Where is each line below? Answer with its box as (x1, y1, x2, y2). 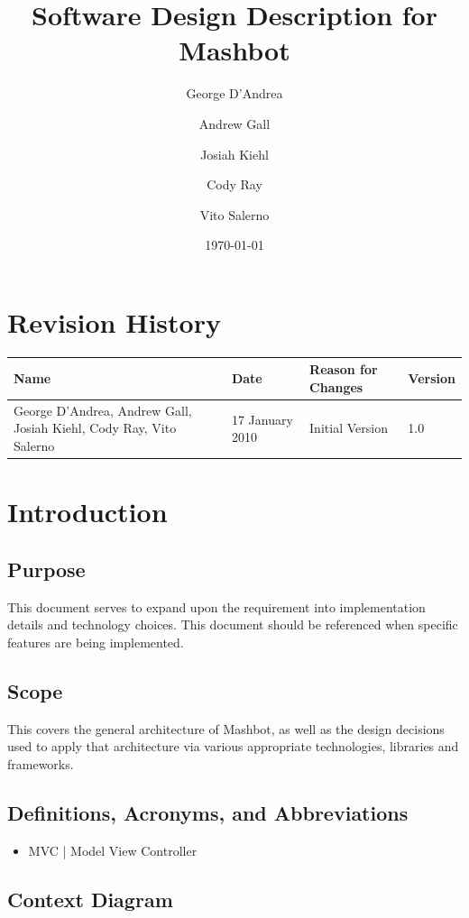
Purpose (7, 555, 86, 583)
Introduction (7, 493, 168, 530)
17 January (231, 409, 293, 428)
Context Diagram (7, 885, 173, 913)
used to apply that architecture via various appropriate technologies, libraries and (7, 737, 459, 756)
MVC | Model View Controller (28, 840, 198, 859)
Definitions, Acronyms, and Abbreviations (7, 798, 409, 826)
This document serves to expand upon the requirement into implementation (7, 597, 426, 616)
